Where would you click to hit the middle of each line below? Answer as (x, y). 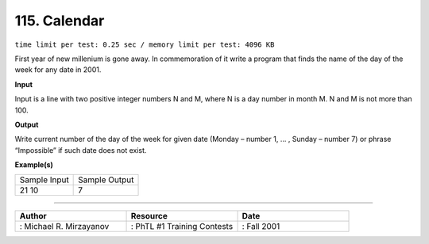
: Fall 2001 (261, 227)
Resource (149, 216)
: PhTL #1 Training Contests (182, 227)
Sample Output (106, 180)
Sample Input (44, 180)
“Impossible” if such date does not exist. (81, 150)
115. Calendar (60, 21)
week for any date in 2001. (58, 70)
